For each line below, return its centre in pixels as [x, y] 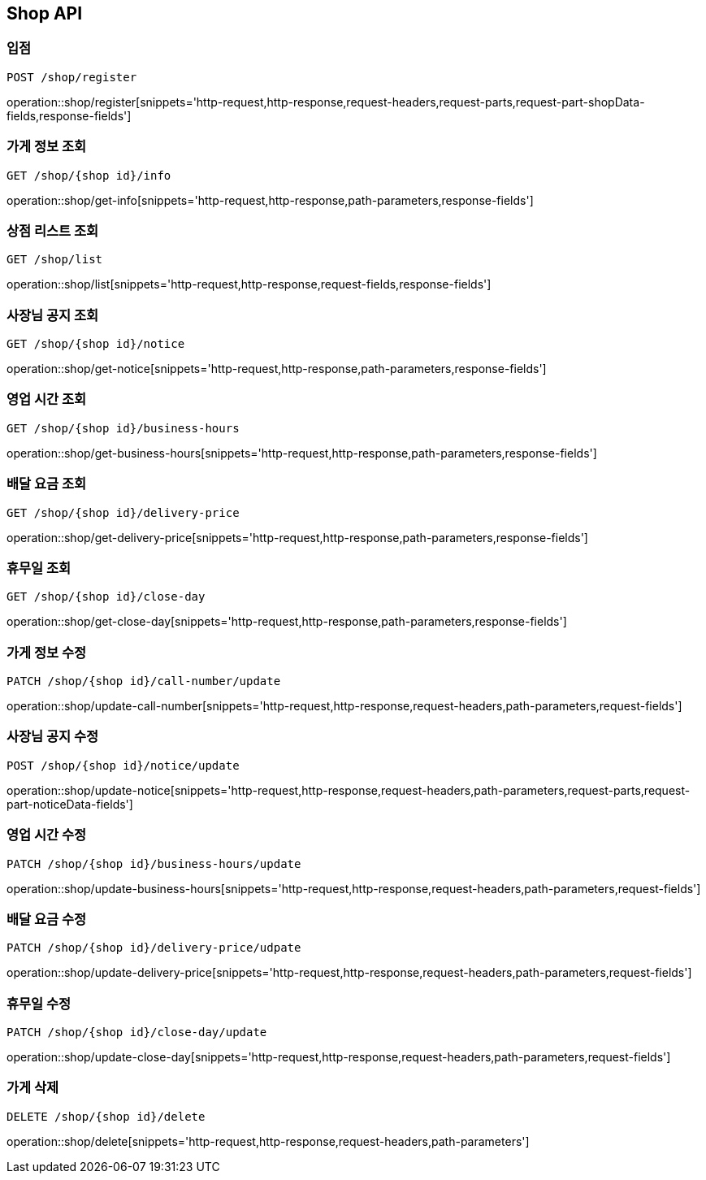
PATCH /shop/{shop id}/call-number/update [144, 681]
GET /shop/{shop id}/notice [96, 344]
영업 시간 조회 [47, 399]
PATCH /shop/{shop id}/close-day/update [137, 1032]
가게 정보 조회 [47, 147]
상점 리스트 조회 [53, 230]
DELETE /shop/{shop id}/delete [106, 1116]
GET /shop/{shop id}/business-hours [123, 428]
